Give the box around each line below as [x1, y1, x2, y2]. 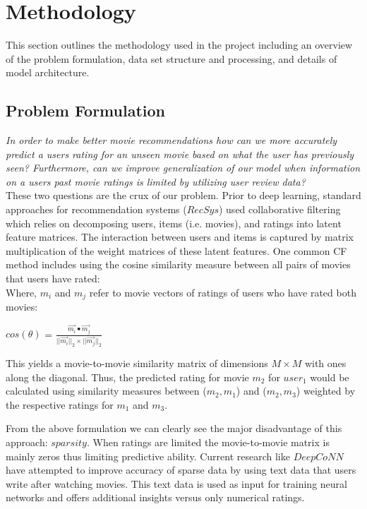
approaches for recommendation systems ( [6, 202, 187, 217]
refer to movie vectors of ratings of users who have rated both [89, 285, 356, 299]
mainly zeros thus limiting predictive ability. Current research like [6, 448, 290, 463]
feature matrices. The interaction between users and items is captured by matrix [6, 229, 354, 244]
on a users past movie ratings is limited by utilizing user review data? [6, 174, 306, 188]
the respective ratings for [6, 397, 114, 412]
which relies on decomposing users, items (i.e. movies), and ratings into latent [6, 215, 342, 230]
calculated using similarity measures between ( [6, 383, 207, 398]
